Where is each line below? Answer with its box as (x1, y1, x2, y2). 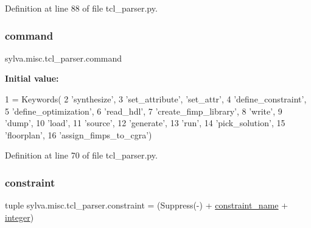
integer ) (5, 210, 34, 223)
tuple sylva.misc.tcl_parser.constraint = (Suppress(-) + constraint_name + (5, 199, 288, 212)
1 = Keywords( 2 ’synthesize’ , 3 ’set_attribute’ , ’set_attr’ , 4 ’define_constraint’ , (5, 93, 307, 105)
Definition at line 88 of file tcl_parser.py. (5, 2, 158, 14)
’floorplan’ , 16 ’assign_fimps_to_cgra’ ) (5, 128, 152, 141)
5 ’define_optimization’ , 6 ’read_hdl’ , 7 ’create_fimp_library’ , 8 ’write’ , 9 (5, 104, 282, 117)
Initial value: (5, 72, 59, 85)
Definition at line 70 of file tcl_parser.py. (5, 149, 158, 162)
